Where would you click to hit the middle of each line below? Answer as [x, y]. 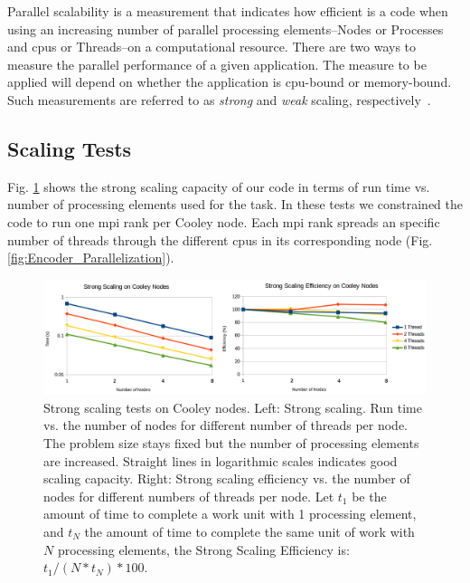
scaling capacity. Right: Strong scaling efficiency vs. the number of [227, 478]
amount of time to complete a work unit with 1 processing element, [230, 514]
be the [369, 496]
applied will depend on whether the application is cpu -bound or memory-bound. [230, 82]
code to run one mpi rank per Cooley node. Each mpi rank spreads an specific [224, 221]
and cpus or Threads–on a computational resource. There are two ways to [212, 47]
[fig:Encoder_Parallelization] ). [91, 258]
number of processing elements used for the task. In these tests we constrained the [235, 204]
